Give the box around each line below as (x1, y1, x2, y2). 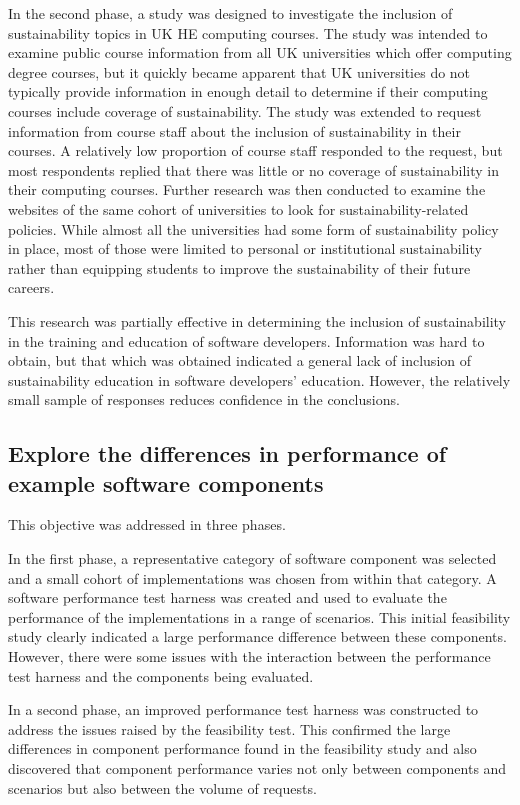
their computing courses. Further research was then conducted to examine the (8, 179, 486, 200)
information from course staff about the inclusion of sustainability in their (8, 120, 461, 141)
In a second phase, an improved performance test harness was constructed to (8, 699, 479, 720)
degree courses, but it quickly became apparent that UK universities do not (8, 61, 471, 82)
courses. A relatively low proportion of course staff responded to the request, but (8, 140, 503, 161)
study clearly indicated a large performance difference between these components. (8, 626, 507, 647)
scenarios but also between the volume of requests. (8, 777, 317, 798)
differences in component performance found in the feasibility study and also (8, 738, 477, 759)
